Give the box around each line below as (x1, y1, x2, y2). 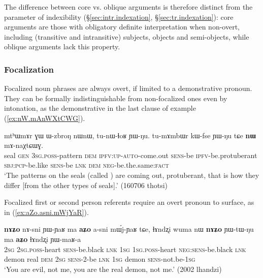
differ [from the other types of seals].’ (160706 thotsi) (4, 179, 168, 190)
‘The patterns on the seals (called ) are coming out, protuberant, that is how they (4, 169, 259, 180)
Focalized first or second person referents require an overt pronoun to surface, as (4, 197, 254, 207)
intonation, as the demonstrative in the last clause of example (4, 103, 196, 113)
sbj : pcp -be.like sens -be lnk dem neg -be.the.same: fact (4, 160, 169, 170)
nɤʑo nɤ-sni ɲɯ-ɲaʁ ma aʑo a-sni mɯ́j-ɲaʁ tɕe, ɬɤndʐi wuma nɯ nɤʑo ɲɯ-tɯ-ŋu (4, 224, 254, 234)
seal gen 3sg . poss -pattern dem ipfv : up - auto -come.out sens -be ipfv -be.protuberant (4, 149, 257, 160)
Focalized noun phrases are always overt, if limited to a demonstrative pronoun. (4, 83, 252, 94)
